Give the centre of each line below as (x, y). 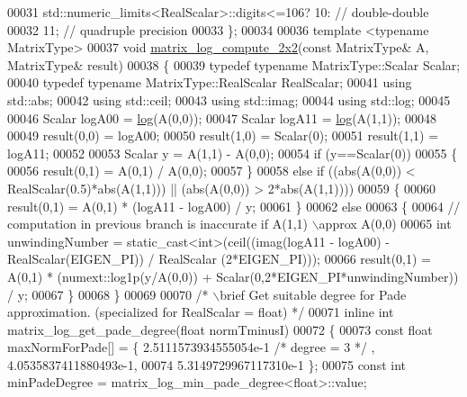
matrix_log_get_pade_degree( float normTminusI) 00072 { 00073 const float (220, 329)
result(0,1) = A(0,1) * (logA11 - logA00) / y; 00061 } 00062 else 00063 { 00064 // (234, 206)
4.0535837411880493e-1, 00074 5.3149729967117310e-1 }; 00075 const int (207, 364)
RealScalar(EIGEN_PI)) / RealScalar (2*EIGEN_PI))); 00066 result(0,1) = (219, 259)
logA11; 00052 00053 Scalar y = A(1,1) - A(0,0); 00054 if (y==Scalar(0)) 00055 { (233, 153)
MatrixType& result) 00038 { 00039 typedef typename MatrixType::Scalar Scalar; (234, 64)
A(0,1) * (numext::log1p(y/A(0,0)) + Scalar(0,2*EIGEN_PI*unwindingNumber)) (233, 276)
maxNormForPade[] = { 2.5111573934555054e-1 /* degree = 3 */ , (191, 347)
